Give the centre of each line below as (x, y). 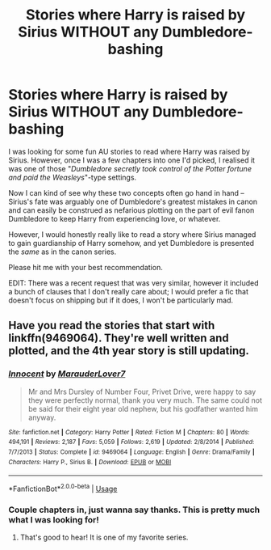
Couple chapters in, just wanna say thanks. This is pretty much (134, 510)
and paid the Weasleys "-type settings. (73, 177)
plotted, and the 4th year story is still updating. (129, 351)
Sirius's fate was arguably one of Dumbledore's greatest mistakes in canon (133, 201)
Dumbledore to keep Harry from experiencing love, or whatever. (115, 218)
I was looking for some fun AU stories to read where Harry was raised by (129, 151)
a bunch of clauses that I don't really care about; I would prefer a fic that (128, 291)
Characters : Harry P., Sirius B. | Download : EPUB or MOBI (90, 462)
